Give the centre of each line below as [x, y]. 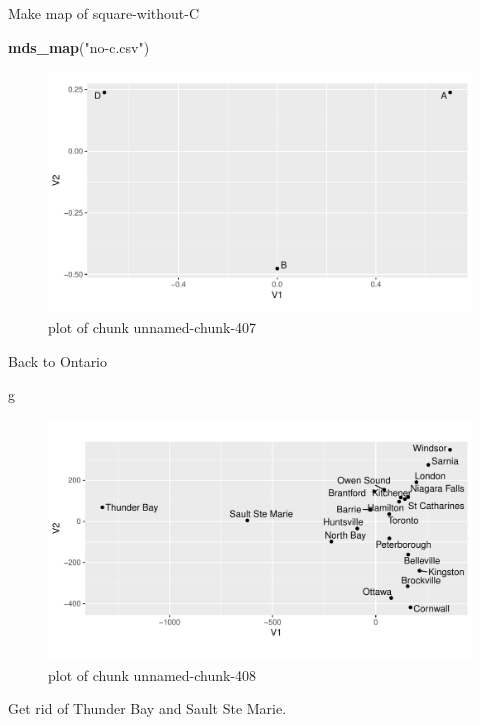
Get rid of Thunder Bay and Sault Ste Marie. [147, 708]
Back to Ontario [58, 360]
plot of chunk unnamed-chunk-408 [152, 674]
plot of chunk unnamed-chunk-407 [152, 327]
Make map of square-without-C [104, 13]
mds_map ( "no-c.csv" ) [79, 46]
